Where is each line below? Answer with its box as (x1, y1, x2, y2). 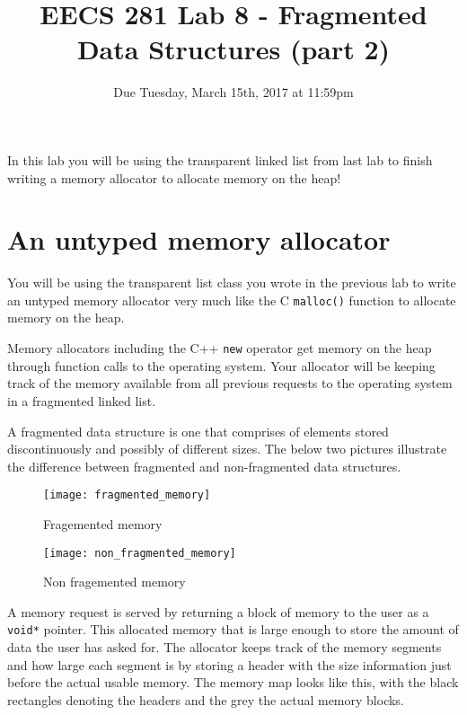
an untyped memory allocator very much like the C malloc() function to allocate (7, 290, 456, 309)
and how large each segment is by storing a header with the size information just (7, 655, 452, 674)
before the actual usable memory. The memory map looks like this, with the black (7, 673, 459, 692)
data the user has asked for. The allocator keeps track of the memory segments (7, 638, 442, 657)
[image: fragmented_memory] (43, 489, 211, 502)
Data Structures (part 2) (76, 31, 391, 67)
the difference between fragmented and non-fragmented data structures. (7, 456, 401, 475)
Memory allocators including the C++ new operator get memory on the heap (7, 339, 432, 357)
